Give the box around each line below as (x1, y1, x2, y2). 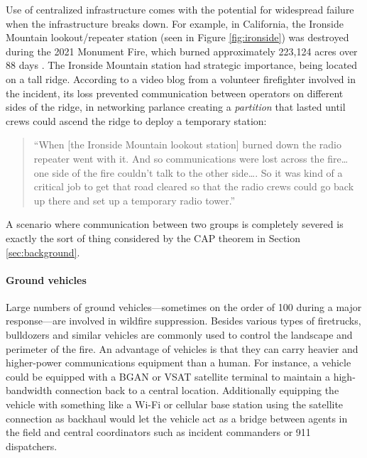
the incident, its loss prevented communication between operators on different (6, 85, 344, 100)
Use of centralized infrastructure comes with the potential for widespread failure (6, 2, 354, 16)
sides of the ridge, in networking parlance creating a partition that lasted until (6, 99, 346, 114)
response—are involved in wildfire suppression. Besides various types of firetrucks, (6, 313, 361, 328)
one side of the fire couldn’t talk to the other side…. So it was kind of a (33, 165, 343, 180)
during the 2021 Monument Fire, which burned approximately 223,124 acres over (6, 43, 358, 58)
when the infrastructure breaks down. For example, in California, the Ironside (6, 16, 344, 31)
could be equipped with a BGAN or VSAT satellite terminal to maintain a (6, 369, 331, 383)
